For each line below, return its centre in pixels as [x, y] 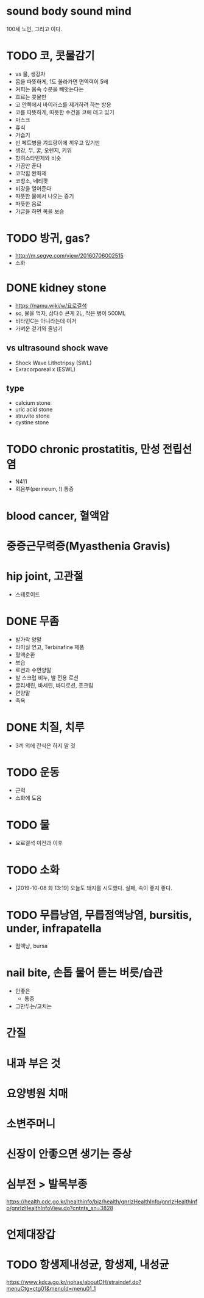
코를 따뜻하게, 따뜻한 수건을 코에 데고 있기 [65, 112]
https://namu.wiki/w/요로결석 [51, 305]
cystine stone [32, 422]
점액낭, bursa [31, 946]
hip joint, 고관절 [45, 576]
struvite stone [32, 416]
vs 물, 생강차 [30, 74]
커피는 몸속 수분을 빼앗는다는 [49, 89]
